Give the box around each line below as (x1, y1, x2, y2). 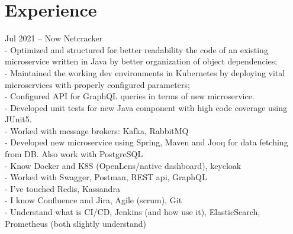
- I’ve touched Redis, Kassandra (5, 182, 120, 194)
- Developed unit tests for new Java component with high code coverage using (5, 101, 288, 113)
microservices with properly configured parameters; (5, 78, 190, 90)
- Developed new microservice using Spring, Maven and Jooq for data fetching (5, 136, 288, 148)
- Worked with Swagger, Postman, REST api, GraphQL (5, 171, 207, 183)
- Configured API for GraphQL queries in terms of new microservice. (5, 90, 255, 102)
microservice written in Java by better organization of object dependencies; (5, 55, 278, 67)
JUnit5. (5, 113, 32, 125)
